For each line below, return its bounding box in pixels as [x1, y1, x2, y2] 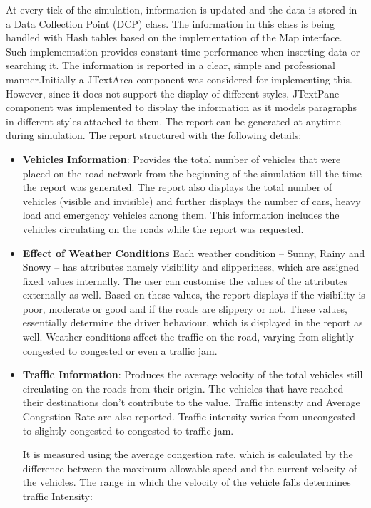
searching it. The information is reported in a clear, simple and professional [6, 58, 335, 73]
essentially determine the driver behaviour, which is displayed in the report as [22, 315, 363, 330]
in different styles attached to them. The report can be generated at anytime [6, 113, 341, 128]
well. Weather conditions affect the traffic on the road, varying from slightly [22, 329, 355, 344]
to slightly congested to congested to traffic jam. [22, 423, 234, 437]
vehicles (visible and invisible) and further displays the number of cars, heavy [22, 193, 361, 208]
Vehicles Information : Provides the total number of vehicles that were [22, 151, 341, 166]
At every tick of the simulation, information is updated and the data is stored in [6, 2, 357, 16]
